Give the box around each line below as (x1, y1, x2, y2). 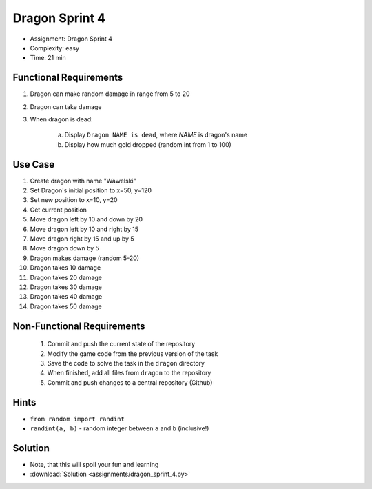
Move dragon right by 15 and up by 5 (30, 234, 134, 243)
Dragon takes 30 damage (30, 283, 103, 291)
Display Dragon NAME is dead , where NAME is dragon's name (64, 131, 248, 139)
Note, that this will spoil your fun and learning (30, 460, 159, 468)
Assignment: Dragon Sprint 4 (30, 34, 113, 43)
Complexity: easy (30, 43, 79, 52)
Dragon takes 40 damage (30, 292, 103, 301)
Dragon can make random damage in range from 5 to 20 (30, 90, 190, 98)
